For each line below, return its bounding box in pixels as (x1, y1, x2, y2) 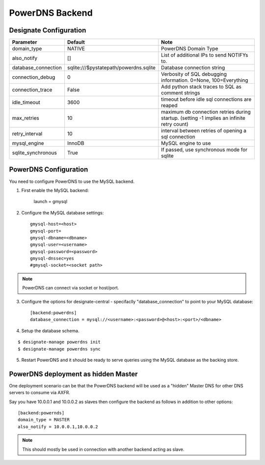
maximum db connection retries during (161, 109, 251, 116)
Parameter (12, 39, 37, 46)
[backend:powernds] (18, 410, 65, 416)
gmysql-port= (30, 228, 61, 233)
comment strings (161, 89, 201, 96)
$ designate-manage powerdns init (18, 339, 101, 345)
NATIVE (67, 45, 85, 52)
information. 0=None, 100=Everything (161, 77, 248, 84)
